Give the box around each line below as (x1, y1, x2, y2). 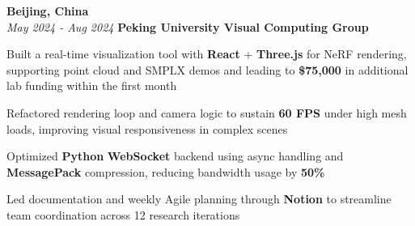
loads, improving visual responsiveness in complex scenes (6, 120, 288, 137)
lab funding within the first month (6, 77, 177, 94)
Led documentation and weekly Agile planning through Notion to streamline (6, 190, 392, 207)
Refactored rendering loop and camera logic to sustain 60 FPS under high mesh (6, 104, 407, 121)
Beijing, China (6, 2, 89, 19)
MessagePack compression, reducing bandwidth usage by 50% (6, 163, 325, 180)
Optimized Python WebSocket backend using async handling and (6, 147, 344, 164)
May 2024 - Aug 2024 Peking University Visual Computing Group (6, 18, 369, 35)
